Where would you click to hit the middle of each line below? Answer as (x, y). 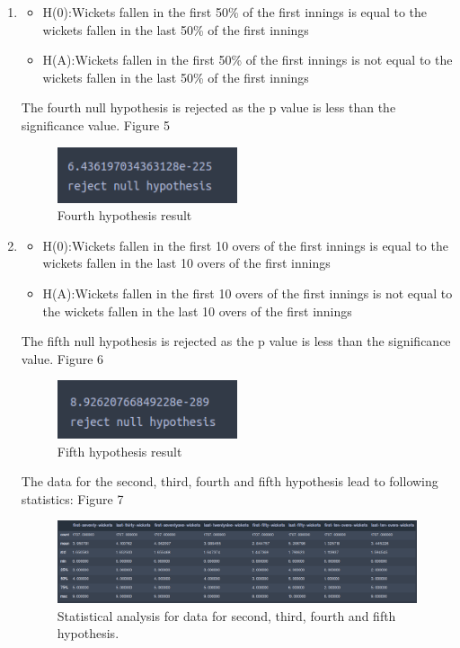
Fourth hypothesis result (124, 215)
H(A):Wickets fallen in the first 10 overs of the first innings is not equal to (248, 293)
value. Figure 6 (62, 358)
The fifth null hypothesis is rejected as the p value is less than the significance (236, 341)
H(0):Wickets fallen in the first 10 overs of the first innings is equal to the (245, 245)
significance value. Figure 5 (95, 124)
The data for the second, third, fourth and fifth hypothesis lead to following (230, 481)
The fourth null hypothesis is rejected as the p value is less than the (208, 107)
